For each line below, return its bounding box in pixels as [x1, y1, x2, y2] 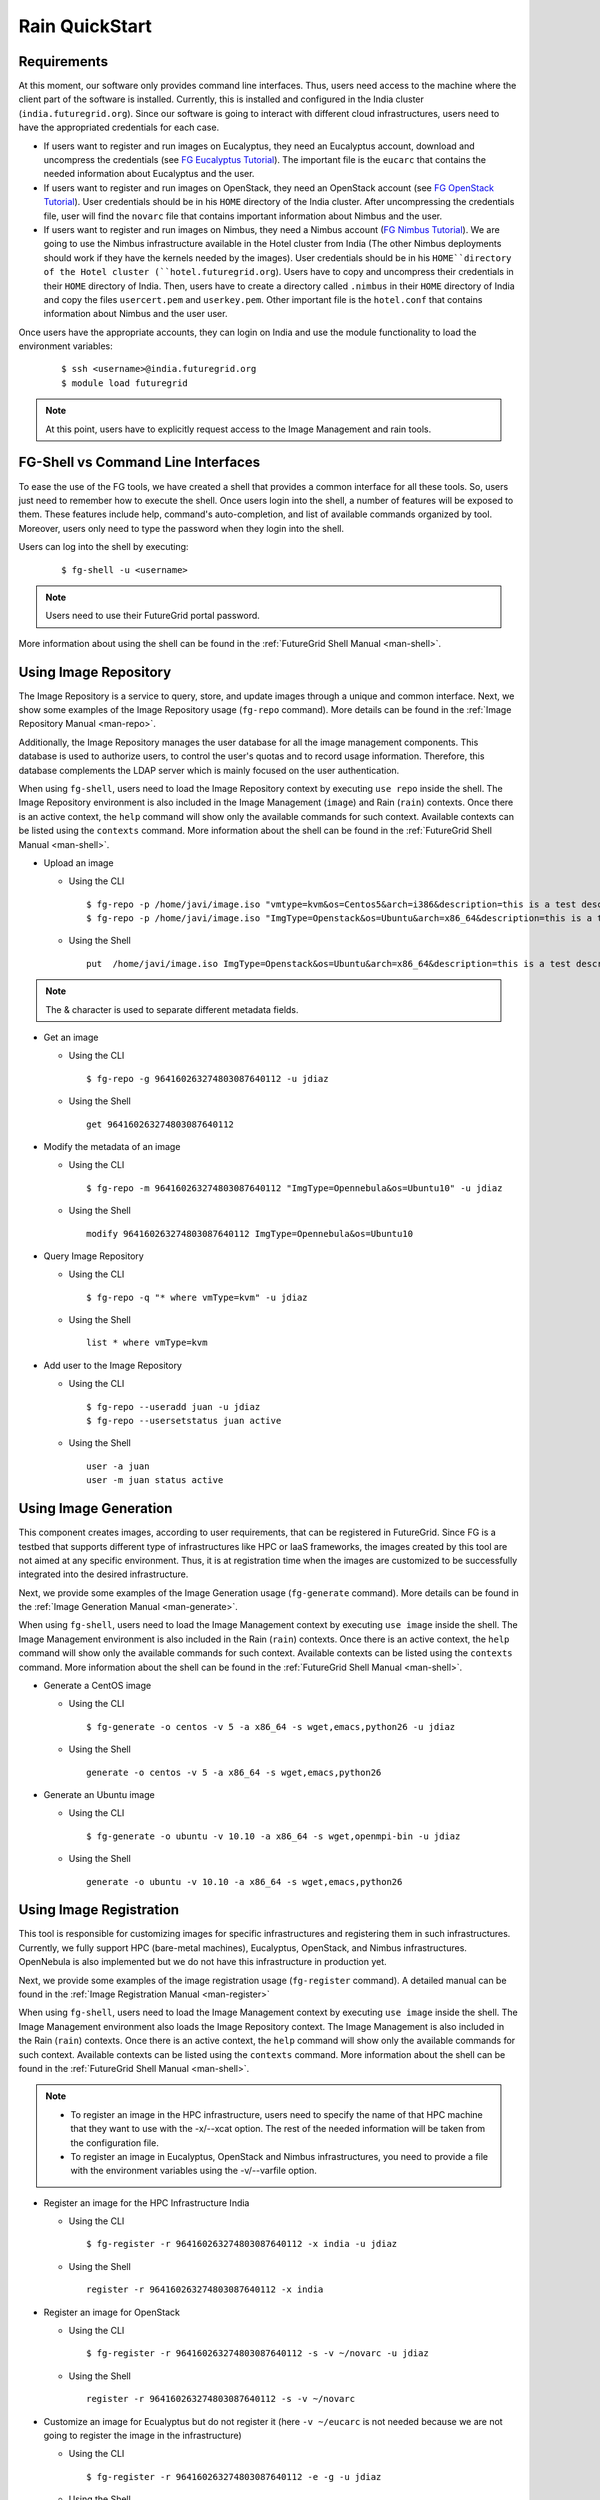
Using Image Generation [18, 1500, 173, 1517]
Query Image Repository [43, 1250, 144, 1262]
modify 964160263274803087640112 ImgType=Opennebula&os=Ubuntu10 [86, 1228, 414, 1239]
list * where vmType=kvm [86, 1337, 208, 1349]
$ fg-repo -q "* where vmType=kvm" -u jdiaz [86, 1291, 309, 1303]
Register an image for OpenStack [43, 2306, 180, 2318]
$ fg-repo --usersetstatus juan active [86, 1415, 282, 1427]
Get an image [43, 1031, 99, 1044]
